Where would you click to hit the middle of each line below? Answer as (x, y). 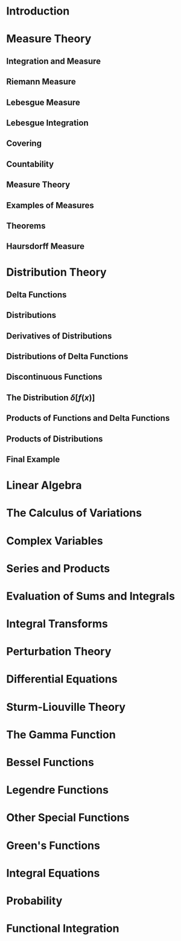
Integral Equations (53, 873)
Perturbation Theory (59, 652)
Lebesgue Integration (47, 123)
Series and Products (58, 568)
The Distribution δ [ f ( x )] (51, 398)
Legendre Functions (57, 790)
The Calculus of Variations (74, 513)
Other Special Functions (68, 818)
